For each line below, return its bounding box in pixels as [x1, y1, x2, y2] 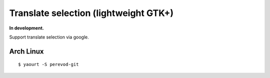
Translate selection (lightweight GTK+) [9, 7, 174, 18]
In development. [9, 25, 44, 31]
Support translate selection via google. [9, 34, 89, 40]
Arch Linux [9, 47, 44, 55]
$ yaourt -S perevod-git [18, 61, 79, 67]
